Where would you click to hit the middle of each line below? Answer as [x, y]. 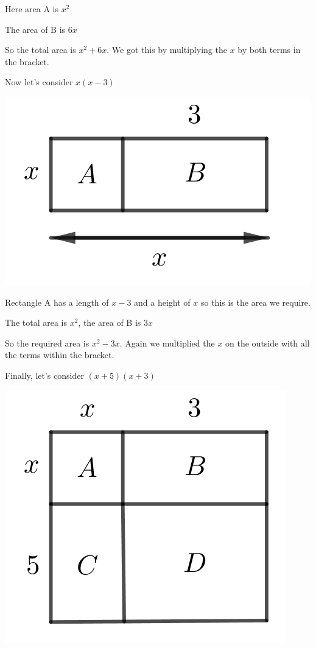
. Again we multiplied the [167, 343]
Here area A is [32, 9]
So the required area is [47, 343]
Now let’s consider [39, 82]
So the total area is [40, 50]
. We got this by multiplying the [167, 50]
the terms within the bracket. [60, 355]
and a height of [162, 302]
